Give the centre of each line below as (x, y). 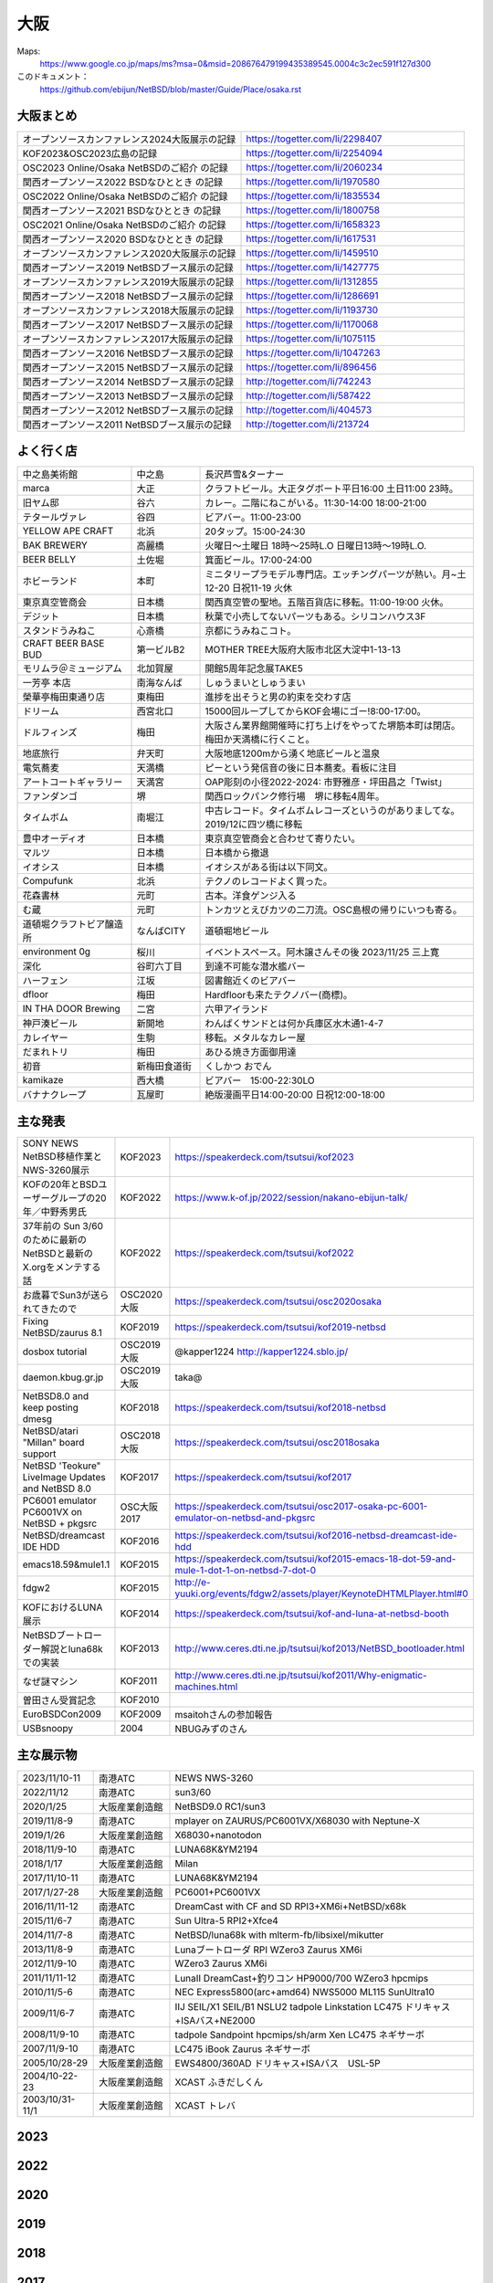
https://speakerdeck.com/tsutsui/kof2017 (263, 1477)
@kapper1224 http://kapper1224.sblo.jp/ (262, 1352)
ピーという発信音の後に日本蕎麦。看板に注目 (301, 768)
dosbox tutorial (55, 1352)
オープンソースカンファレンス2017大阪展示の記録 (128, 339)
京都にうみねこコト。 (251, 631)
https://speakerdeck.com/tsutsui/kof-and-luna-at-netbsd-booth (312, 1614)
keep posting (51, 1407)
